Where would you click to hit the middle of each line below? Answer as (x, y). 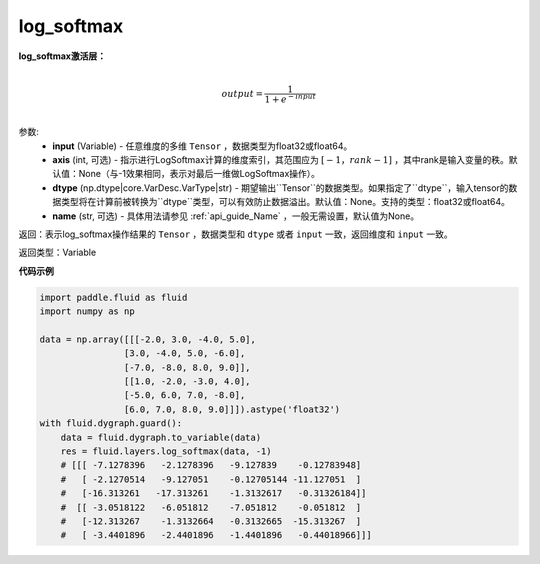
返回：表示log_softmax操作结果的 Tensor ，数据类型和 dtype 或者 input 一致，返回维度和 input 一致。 (236, 234)
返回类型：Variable (57, 252)
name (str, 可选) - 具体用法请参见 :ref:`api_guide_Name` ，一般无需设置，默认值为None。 (236, 216)
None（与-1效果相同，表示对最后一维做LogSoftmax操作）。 (199, 174)
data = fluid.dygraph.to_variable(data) (161, 437)
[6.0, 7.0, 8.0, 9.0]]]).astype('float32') (232, 409)
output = (242, 93)
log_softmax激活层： (62, 56)
